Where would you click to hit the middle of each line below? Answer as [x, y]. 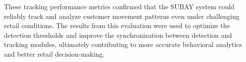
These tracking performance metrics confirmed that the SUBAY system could [119, 6]
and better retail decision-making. [54, 54]
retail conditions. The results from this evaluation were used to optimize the [117, 25]
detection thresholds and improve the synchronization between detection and [118, 35]
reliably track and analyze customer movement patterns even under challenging [122, 16]
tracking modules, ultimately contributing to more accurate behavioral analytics [123, 44]
